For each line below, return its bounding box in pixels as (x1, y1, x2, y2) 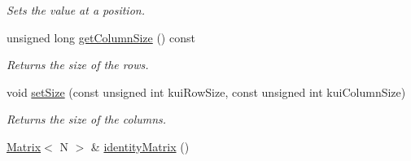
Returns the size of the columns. (7, 111, 167, 128)
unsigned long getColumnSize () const (7, 28, 195, 46)
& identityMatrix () (90, 137, 190, 154)
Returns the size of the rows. (7, 56, 149, 73)
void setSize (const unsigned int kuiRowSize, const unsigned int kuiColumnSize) (7, 83, 406, 100)
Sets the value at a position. (7, 2, 145, 18)
